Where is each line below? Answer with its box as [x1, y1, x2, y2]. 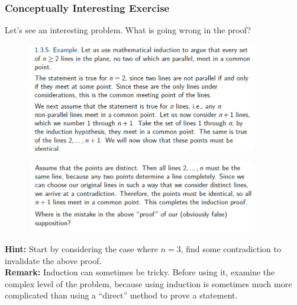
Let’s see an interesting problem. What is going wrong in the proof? [5, 24, 251, 36]
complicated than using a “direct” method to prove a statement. [5, 289, 238, 301]
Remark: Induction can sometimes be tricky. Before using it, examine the [5, 266, 275, 278]
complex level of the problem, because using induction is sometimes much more [5, 277, 292, 290]
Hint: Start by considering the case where [5, 243, 158, 255]
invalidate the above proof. [5, 254, 102, 266]
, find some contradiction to [180, 243, 282, 255]
